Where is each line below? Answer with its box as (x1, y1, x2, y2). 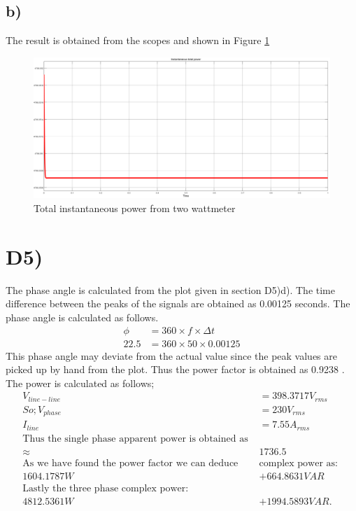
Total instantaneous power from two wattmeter (34, 201, 236, 216)
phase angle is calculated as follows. (6, 309, 159, 324)
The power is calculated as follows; (6, 375, 155, 390)
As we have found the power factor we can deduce (22, 458, 238, 468)
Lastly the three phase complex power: (22, 483, 189, 493)
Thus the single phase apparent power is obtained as (22, 433, 248, 444)
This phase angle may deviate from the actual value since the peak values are (6, 348, 337, 363)
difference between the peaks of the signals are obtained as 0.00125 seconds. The (6, 296, 350, 311)
